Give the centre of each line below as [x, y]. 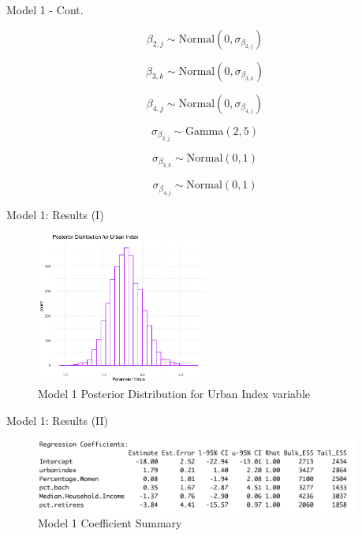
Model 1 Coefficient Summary [110, 522]
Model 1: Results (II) [58, 420]
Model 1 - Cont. [45, 9]
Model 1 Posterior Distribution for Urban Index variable [174, 394]
